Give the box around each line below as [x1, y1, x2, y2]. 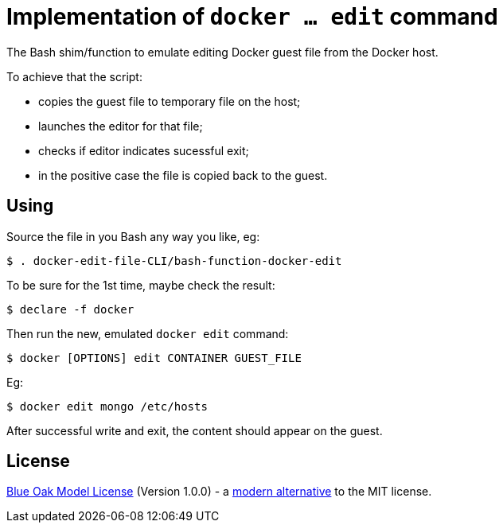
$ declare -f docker [6, 302, 135, 316]
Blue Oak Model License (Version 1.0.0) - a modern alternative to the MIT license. [6, 484, 432, 499]
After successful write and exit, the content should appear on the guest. [6, 423, 383, 438]
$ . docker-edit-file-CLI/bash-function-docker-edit [6, 254, 342, 267]
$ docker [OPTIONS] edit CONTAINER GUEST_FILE [6, 351, 302, 364]
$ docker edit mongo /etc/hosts [6, 399, 208, 413]
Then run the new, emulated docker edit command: [6, 326, 289, 340]
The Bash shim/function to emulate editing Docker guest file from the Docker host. [6, 45, 439, 59]
